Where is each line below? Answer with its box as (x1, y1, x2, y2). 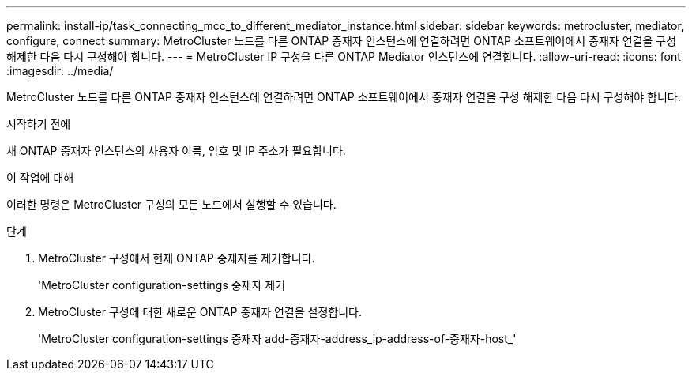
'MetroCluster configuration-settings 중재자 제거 (38, 278, 286, 292)
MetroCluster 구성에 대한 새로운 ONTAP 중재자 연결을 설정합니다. (38, 305, 362, 319)
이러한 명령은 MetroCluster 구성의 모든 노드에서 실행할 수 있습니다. (6, 198, 337, 211)
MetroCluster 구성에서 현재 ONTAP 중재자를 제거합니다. (38, 251, 315, 265)
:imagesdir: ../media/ (6, 64, 114, 77)
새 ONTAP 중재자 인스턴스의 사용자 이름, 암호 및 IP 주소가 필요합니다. (6, 144, 346, 157)
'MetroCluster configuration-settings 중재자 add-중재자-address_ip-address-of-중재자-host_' (38, 332, 517, 345)
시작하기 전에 (6, 117, 71, 130)
